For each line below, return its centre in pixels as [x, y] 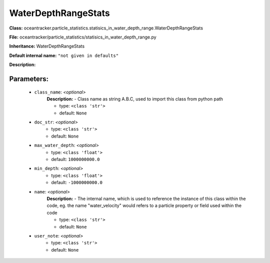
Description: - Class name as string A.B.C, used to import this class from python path [135, 99]
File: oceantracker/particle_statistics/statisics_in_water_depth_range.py [83, 37]
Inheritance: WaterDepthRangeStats [47, 46]
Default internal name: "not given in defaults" [64, 55]
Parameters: [29, 79]
